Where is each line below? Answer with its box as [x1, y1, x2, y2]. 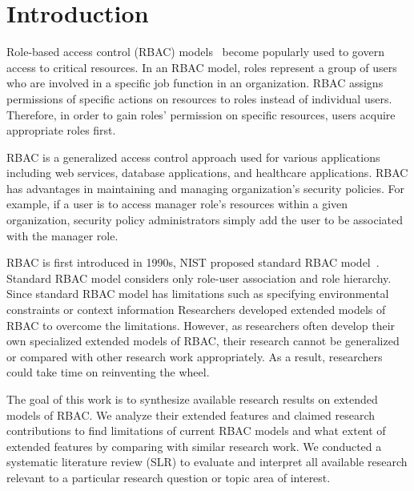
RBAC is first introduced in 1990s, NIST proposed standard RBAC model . [6, 254, 380, 271]
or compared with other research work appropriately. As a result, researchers [6, 348, 383, 364]
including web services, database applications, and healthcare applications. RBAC [6, 164, 408, 181]
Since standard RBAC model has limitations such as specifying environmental [6, 285, 389, 302]
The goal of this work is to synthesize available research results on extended [6, 391, 378, 407]
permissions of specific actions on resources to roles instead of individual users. [6, 90, 392, 107]
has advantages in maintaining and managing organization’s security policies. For [6, 179, 404, 196]
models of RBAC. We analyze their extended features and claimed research [6, 406, 376, 423]
